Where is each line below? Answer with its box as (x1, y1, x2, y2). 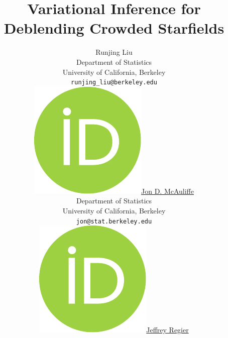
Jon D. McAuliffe (141, 185, 194, 196)
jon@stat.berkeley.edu (76, 217, 152, 225)
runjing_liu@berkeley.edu (71, 79, 157, 86)
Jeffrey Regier (146, 324, 189, 335)
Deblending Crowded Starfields (4, 18, 224, 38)
